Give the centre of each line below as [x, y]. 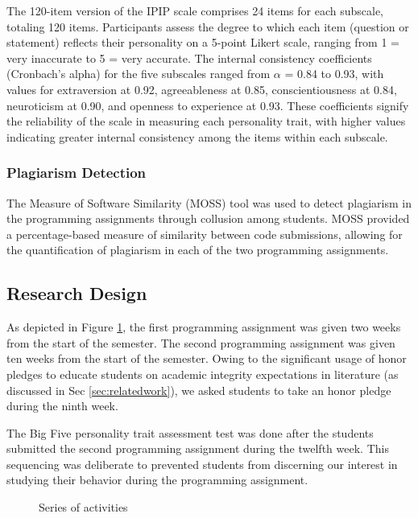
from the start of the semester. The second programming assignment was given [201, 342]
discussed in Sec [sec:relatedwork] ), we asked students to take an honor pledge [199, 390]
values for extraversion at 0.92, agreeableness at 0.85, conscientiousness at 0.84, [202, 89]
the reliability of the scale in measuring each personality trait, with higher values [206, 121]
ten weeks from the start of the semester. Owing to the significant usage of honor [207, 358]
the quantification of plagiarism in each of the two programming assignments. [198, 250]
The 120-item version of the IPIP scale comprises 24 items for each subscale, [195, 10]
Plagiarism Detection [77, 173]
